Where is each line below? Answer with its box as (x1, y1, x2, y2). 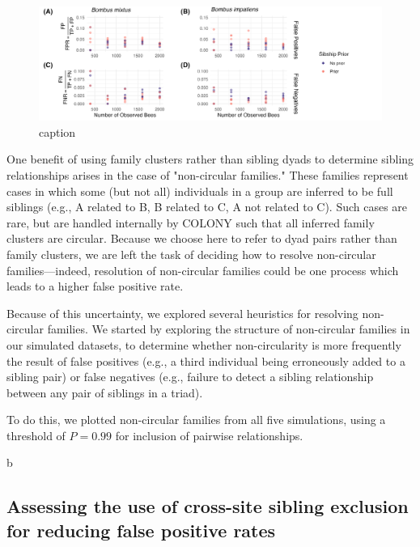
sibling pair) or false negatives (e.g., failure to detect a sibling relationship (6, 368, 374, 385)
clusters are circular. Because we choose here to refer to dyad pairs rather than (6, 230, 397, 247)
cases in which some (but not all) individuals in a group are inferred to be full (6, 182, 393, 199)
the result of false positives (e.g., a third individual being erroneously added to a (6, 352, 405, 369)
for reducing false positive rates (6, 517, 276, 542)
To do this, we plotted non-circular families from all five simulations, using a (6, 411, 386, 428)
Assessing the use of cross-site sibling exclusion (6, 494, 409, 519)
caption (39, 123, 76, 140)
